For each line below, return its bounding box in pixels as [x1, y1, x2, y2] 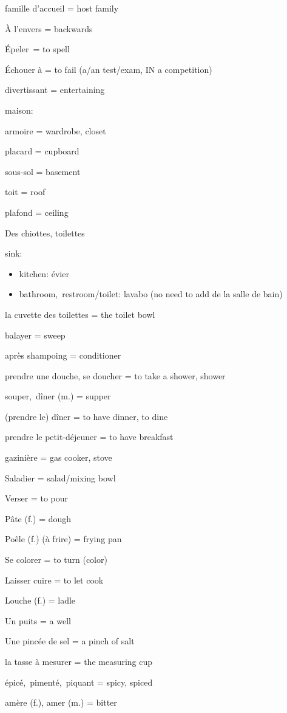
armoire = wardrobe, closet [5, 124, 106, 137]
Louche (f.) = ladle [5, 594, 76, 607]
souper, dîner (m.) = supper [5, 390, 111, 402]
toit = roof [5, 185, 46, 198]
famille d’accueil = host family [5, 2, 119, 14]
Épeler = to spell [5, 43, 70, 55]
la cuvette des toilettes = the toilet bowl [5, 308, 155, 320]
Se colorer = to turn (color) [5, 553, 107, 566]
